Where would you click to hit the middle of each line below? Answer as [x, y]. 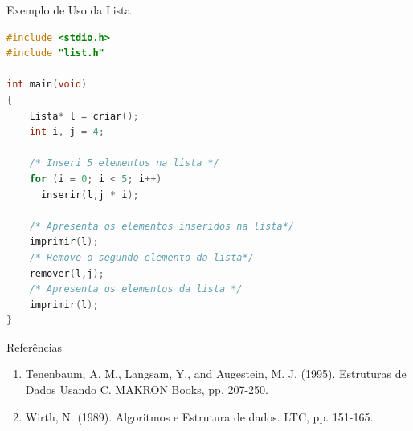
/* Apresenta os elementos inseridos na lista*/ [162, 226]
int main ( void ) [47, 85]
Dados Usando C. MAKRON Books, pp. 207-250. [147, 390]
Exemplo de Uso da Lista [69, 10]
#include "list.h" [55, 53]
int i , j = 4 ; [67, 132]
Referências [35, 346]
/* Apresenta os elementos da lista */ [136, 289]
